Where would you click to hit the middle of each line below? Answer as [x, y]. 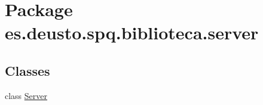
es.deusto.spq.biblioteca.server [132, 33]
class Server [26, 95]
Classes [27, 70]
